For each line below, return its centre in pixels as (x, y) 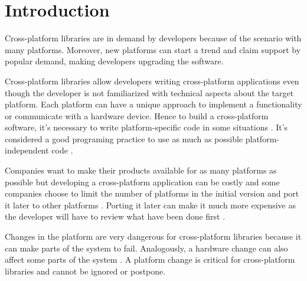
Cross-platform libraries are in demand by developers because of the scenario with (153, 38)
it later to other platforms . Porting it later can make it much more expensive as (150, 205)
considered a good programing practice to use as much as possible (124, 138)
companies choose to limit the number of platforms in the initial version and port (152, 193)
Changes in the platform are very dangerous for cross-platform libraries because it (153, 236)
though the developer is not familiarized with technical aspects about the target (149, 92)
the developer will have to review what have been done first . (115, 216)
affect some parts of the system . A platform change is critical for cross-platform (150, 259)
